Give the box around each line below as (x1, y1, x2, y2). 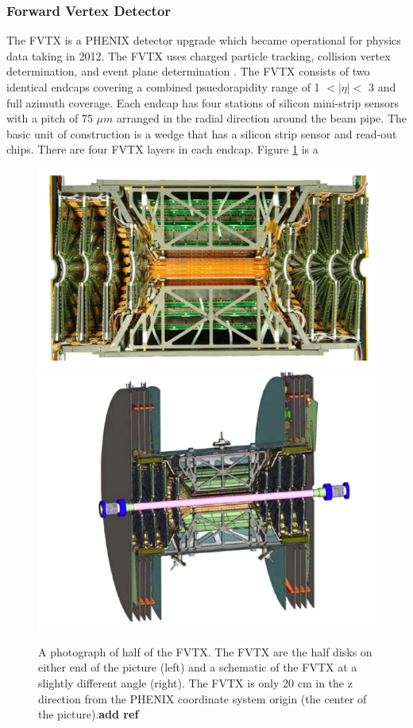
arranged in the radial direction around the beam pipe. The (116, 110, 407, 127)
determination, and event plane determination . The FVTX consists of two (6, 63, 370, 80)
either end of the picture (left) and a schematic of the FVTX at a (38, 659, 357, 675)
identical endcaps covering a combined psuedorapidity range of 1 (6, 79, 320, 95)
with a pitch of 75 (6, 110, 93, 127)
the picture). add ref (38, 706, 139, 722)
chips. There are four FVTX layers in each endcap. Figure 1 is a (6, 141, 318, 158)
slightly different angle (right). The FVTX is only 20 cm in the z (38, 675, 353, 691)
